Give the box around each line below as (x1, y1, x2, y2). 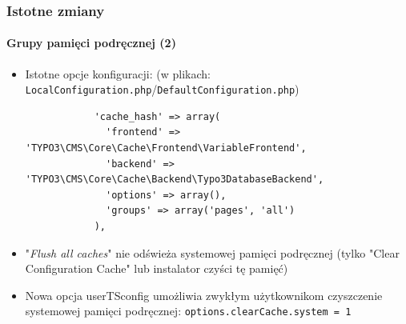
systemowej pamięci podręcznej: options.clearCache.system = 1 (25, 302, 352, 319)
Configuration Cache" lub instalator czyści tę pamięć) (25, 260, 288, 277)
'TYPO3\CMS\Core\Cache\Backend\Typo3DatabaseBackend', (25, 174, 324, 186)
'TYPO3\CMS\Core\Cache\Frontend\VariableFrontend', (25, 142, 307, 154)
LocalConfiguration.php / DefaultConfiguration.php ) (25, 81, 299, 98)
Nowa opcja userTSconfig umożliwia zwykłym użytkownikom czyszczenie (25, 286, 383, 303)
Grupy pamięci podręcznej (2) (6, 34, 176, 51)
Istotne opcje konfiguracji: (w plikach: (25, 65, 211, 82)
